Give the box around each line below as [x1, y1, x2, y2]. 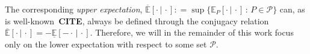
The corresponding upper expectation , [5, 3, 143, 15]
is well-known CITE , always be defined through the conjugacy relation [5, 14, 269, 27]
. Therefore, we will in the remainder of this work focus [90, 26, 294, 39]
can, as [279, 3, 305, 15]
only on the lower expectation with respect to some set [5, 37, 207, 50]
